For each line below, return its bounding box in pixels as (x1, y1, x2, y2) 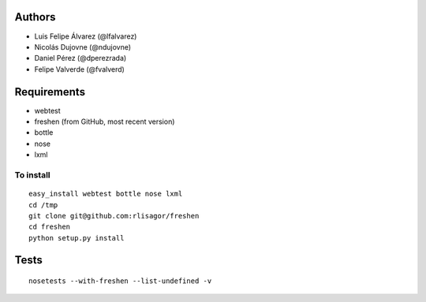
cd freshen (28, 222, 71, 232)
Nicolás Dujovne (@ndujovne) (34, 42, 132, 51)
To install (14, 170, 50, 181)
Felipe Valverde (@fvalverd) (34, 64, 125, 74)
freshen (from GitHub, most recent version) (34, 117, 175, 126)
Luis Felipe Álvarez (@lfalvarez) (34, 32, 137, 41)
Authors (14, 10, 56, 24)
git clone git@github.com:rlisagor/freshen (28, 211, 200, 220)
